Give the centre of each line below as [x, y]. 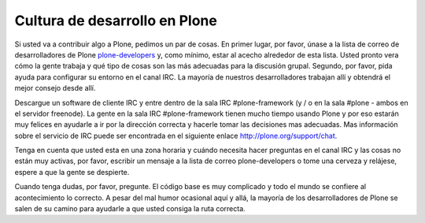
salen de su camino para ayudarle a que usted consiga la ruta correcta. [130, 209]
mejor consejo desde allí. [55, 88]
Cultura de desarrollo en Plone [116, 20]
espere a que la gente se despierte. [72, 172]
